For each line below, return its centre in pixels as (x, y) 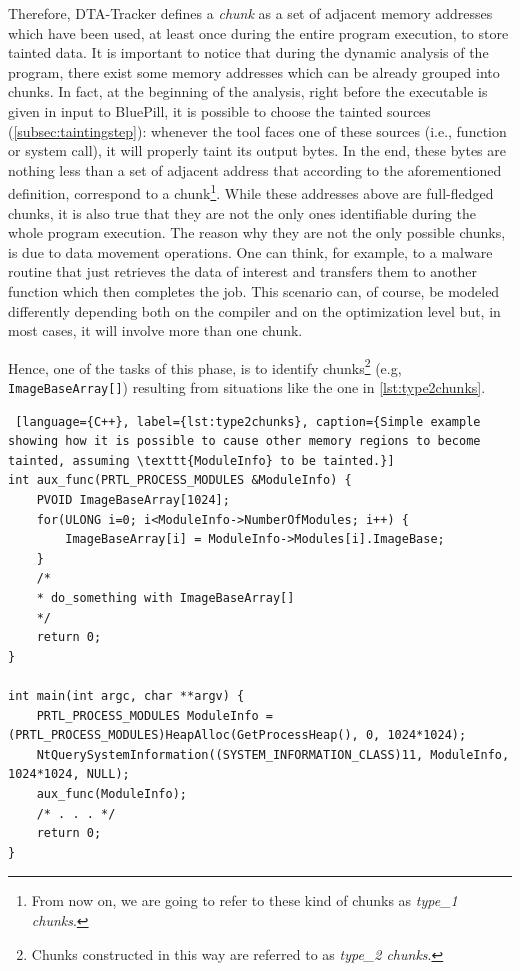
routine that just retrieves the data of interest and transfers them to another (242, 271)
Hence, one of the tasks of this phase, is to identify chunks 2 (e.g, (205, 366)
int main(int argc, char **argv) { (126, 695)
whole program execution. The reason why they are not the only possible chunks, (257, 232)
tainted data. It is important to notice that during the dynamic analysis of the (248, 52)
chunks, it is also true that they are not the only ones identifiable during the (242, 212)
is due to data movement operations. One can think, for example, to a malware (250, 251)
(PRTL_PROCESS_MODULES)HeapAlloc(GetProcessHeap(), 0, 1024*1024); (237, 735)
